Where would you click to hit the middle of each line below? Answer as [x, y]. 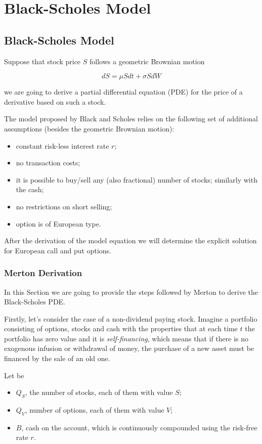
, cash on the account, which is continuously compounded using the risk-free [139, 427]
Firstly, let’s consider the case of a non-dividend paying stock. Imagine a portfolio [131, 318]
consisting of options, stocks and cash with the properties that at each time [121, 328]
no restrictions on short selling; [64, 206]
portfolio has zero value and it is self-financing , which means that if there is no [126, 338]
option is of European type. [58, 223]
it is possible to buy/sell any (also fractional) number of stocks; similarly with [137, 179]
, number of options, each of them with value [95, 410]
